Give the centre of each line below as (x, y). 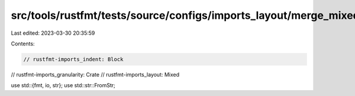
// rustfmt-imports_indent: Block (73, 59)
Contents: (23, 44)
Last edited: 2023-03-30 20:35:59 (53, 33)
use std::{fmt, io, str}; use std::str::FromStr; (63, 85)
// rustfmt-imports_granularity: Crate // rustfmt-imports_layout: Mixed (95, 74)
